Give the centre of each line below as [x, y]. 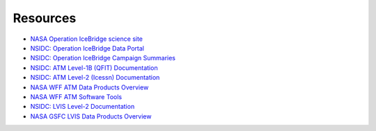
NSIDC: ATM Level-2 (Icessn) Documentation [95, 78]
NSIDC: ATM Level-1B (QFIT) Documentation [94, 68]
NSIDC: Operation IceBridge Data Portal [87, 48]
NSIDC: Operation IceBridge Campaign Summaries [103, 58]
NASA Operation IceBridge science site [86, 39]
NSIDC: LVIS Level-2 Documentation [83, 107]
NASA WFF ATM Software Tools [76, 96]
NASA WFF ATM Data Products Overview [89, 87]
